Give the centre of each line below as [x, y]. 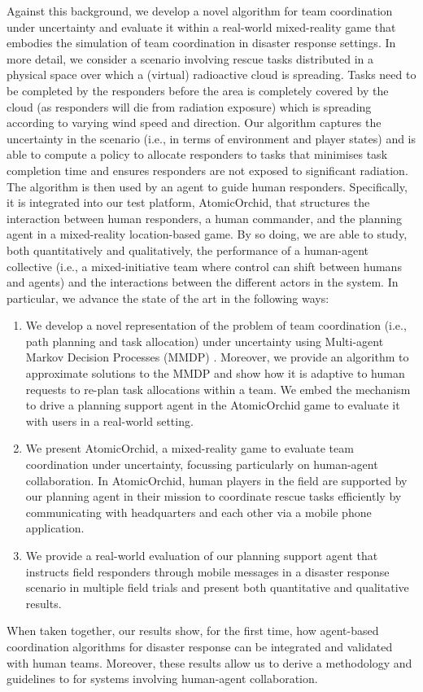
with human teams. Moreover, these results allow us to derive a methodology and [209, 662]
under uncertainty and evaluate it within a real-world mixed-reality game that [201, 26]
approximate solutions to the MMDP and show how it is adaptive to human [215, 373]
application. [55, 528]
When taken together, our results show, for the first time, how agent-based [193, 631]
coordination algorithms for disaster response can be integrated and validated [200, 646]
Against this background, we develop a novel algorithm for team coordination [200, 11]
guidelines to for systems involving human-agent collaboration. [162, 679]
